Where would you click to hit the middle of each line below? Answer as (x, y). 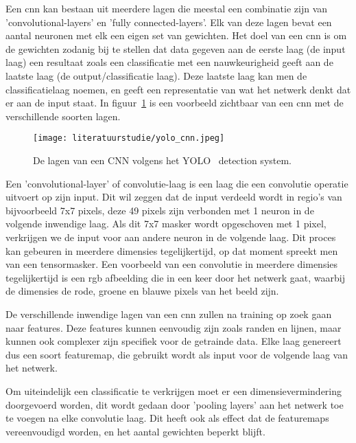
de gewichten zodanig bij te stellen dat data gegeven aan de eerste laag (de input (176, 48)
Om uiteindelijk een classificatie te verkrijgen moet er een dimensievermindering (174, 390)
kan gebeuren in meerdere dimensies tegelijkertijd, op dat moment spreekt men (172, 250)
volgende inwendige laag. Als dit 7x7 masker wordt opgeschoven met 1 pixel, (166, 224)
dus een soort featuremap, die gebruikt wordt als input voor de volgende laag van (177, 354)
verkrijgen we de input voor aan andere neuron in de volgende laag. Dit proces (171, 237)
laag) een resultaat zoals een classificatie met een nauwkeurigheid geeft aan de (169, 62)
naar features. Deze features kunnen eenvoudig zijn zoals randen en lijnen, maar (174, 327)
